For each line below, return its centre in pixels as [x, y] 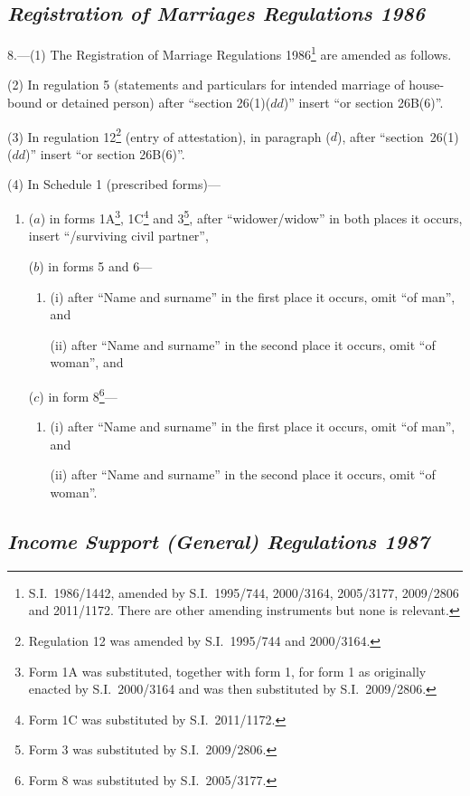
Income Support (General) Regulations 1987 [218, 540]
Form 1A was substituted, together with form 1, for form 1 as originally [227, 671]
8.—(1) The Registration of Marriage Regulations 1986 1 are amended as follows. [230, 53]
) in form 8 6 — [78, 394]
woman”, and [87, 362]
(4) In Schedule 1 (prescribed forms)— [114, 184]
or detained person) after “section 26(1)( [159, 103]
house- [427, 85]
